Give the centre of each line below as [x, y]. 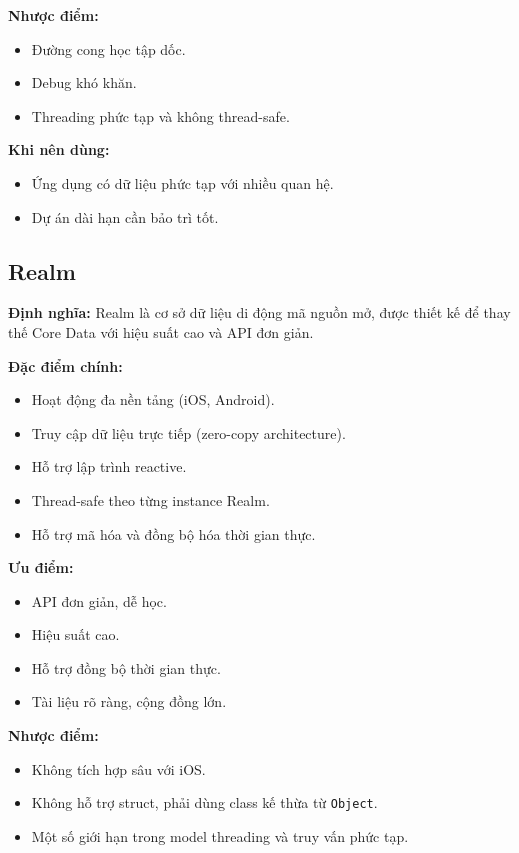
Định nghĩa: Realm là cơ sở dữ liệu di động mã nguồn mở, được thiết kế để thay [259, 312]
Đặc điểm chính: [65, 365]
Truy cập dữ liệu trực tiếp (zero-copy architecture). [188, 432]
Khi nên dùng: [59, 149]
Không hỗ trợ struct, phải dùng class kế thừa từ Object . [204, 802]
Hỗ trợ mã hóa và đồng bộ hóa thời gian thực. [173, 533]
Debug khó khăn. [84, 82]
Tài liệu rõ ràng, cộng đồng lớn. [129, 701]
